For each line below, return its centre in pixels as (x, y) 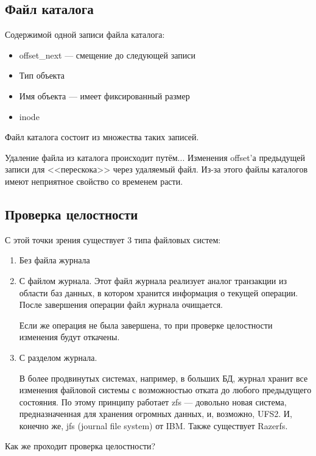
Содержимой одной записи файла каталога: (85, 34)
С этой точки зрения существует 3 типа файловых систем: (113, 239)
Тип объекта (42, 75)
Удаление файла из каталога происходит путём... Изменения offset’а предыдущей (155, 157)
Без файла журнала (54, 260)
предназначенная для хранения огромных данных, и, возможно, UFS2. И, (156, 414)
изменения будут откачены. (69, 337)
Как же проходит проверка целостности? (80, 446)
